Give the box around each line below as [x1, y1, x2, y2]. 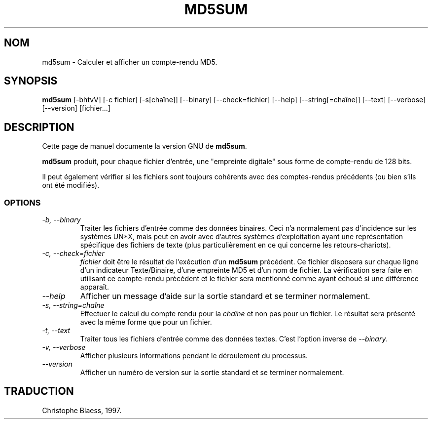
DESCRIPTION [4, 121, 74, 133]
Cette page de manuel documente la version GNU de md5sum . [42, 142, 247, 151]
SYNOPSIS [4, 75, 58, 87]
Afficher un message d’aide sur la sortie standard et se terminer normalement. [80, 291, 370, 301]
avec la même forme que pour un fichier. [80, 318, 212, 327]
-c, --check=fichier [42, 249, 105, 258]
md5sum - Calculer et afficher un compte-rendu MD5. [42, 57, 217, 66]
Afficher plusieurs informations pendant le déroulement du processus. [80, 351, 308, 360]
